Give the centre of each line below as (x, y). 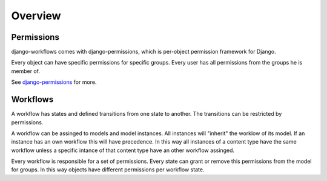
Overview (36, 16)
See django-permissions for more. (54, 82)
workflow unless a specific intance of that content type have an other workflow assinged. (123, 150)
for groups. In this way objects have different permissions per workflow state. (108, 170)
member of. (26, 71)
